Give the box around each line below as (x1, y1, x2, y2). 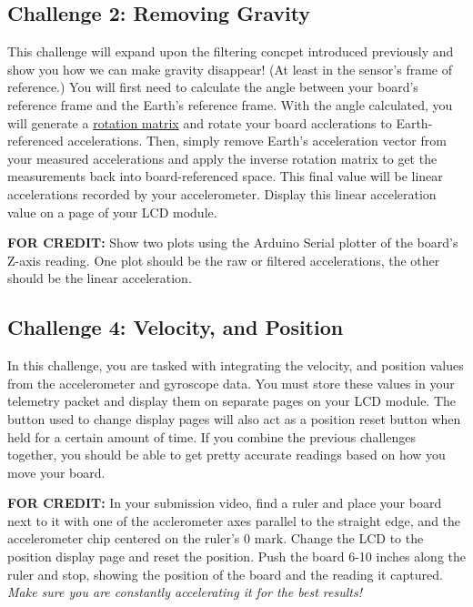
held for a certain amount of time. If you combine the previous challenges (7, 427, 417, 446)
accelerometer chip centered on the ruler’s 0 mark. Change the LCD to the (7, 529, 424, 548)
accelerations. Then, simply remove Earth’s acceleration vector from (67, 131, 447, 150)
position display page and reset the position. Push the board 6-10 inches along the (7, 547, 466, 566)
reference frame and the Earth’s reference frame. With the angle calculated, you (7, 95, 453, 114)
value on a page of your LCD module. (7, 202, 217, 221)
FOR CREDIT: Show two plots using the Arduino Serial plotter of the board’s (7, 233, 458, 252)
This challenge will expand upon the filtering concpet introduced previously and (7, 42, 454, 61)
